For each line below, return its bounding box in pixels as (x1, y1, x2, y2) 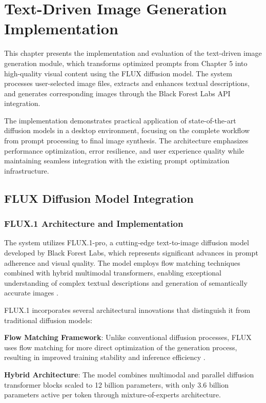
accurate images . (4, 287, 58, 298)
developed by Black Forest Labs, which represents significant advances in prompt (4, 247, 258, 258)
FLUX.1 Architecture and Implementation (4, 217, 183, 230)
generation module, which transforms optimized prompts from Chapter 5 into (4, 57, 248, 68)
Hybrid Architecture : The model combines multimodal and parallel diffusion (4, 369, 254, 379)
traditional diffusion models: (4, 314, 93, 325)
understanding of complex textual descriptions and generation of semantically (4, 277, 248, 288)
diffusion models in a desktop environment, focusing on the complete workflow (4, 125, 250, 136)
